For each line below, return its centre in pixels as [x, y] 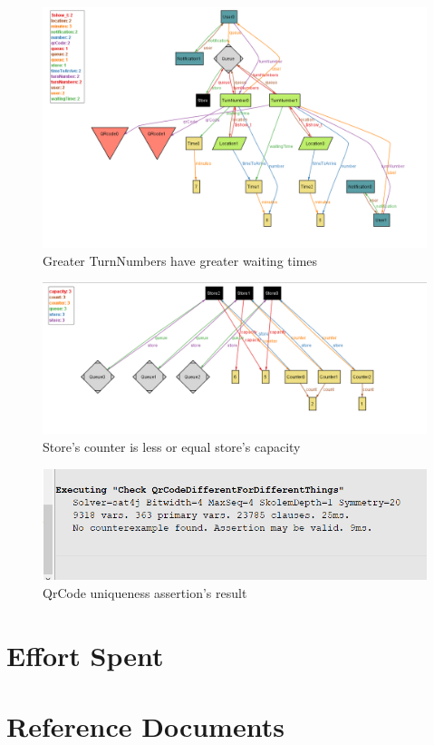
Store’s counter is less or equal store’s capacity [172, 447]
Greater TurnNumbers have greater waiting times [180, 260]
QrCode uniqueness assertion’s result [145, 593]
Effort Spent [85, 655]
